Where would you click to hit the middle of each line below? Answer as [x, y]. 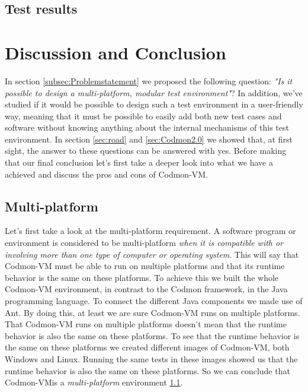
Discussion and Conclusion [115, 52]
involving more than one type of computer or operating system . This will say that [152, 254]
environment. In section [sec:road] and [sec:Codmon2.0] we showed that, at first [149, 139]
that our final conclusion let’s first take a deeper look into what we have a [139, 162]
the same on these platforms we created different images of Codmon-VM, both [147, 347]
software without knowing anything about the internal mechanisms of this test [147, 127]
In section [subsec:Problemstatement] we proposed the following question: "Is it [149, 80]
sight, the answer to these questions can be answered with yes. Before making [146, 151]
